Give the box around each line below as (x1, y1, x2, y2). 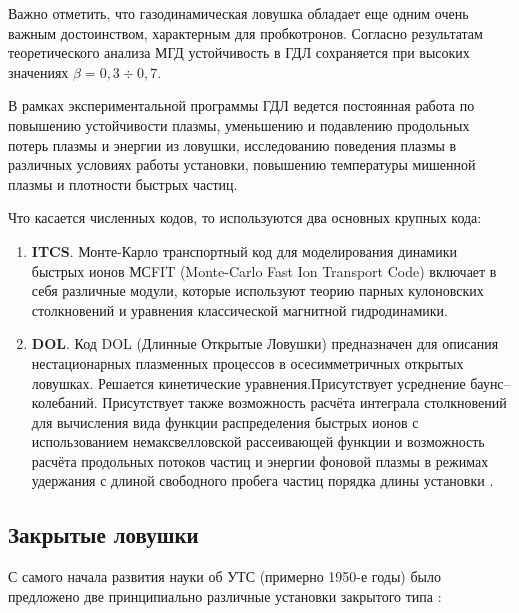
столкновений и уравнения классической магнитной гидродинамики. (31, 299, 448, 320)
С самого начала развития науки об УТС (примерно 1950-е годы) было (8, 566, 441, 587)
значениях (8, 61, 69, 82)
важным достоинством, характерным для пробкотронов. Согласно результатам (8, 22, 483, 43)
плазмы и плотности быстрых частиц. (8, 173, 238, 194)
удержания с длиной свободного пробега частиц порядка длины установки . (31, 470, 494, 491)
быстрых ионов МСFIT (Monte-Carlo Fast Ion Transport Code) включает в (31, 260, 497, 281)
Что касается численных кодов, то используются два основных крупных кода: (8, 207, 482, 228)
